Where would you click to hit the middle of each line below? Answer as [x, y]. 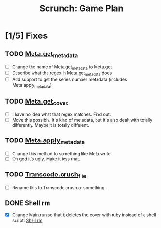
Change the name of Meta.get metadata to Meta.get [62, 67]
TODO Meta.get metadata [41, 54]
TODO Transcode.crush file [46, 175]
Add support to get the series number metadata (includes [69, 79]
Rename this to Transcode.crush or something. [59, 187]
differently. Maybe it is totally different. [51, 125]
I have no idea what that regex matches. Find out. [61, 114]
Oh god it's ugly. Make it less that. [46, 159]
